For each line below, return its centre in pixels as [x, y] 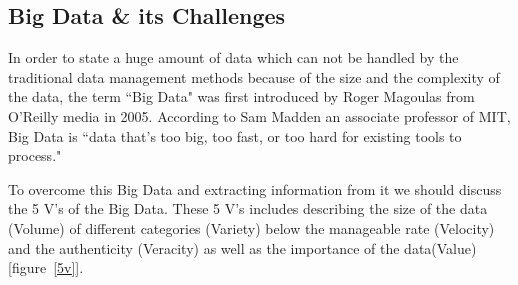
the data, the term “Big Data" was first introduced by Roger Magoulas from [241, 96]
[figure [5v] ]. [46, 267]
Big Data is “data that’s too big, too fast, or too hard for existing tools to [235, 135]
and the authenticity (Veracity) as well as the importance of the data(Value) [242, 247]
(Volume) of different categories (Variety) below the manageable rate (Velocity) [251, 227]
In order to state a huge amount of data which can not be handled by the [233, 57]
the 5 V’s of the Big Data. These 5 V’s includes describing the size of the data [248, 208]
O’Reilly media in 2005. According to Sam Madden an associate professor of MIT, [259, 115]
